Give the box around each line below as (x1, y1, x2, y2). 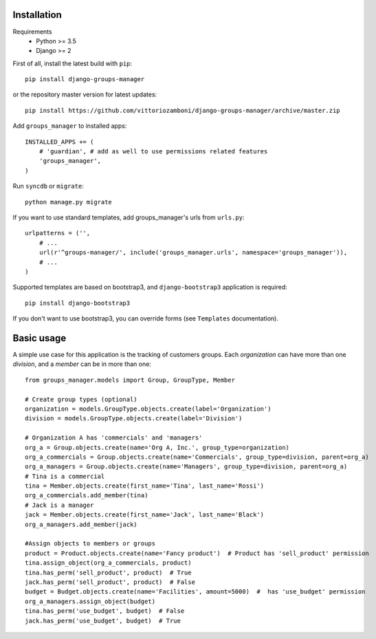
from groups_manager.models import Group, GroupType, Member (25, 376, 235, 384)
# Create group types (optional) (25, 396, 137, 403)
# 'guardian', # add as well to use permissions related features (38, 148, 268, 155)
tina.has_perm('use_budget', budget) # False (25, 607, 185, 615)
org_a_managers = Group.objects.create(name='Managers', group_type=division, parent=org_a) (25, 463, 348, 470)
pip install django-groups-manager (25, 76, 145, 83)
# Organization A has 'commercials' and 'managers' (25, 434, 203, 442)
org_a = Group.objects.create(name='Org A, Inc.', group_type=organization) (25, 444, 290, 451)
